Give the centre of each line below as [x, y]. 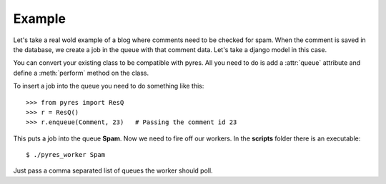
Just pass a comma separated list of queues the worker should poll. [113, 170]
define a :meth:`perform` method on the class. [81, 73]
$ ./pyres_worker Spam [66, 155]
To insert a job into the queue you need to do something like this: [109, 86]
